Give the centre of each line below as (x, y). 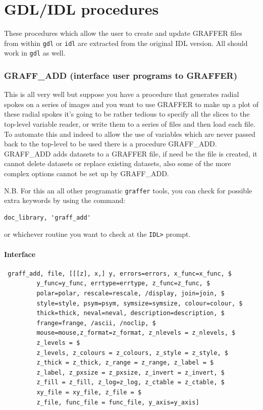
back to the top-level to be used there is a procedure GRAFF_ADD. (111, 144)
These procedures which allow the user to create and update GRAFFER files (123, 33)
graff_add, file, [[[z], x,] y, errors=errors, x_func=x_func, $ (120, 273)
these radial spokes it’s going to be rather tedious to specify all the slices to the (127, 114)
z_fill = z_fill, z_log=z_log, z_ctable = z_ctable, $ (130, 382)
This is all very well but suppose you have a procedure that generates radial (122, 94)
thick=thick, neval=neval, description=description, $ (130, 313)
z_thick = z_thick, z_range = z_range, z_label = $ (125, 363)
